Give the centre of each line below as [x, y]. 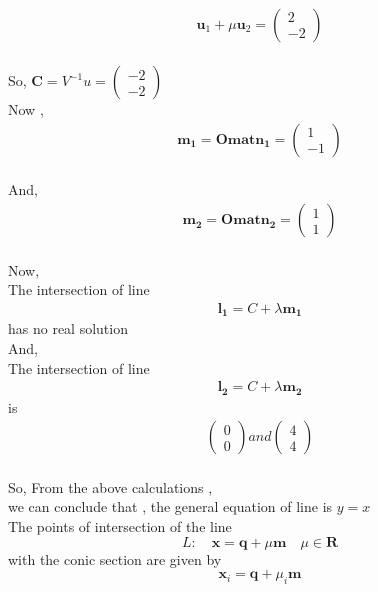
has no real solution [68, 328]
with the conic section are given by [115, 558]
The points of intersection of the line [120, 526]
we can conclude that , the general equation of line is [170, 506]
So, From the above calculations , [110, 486]
